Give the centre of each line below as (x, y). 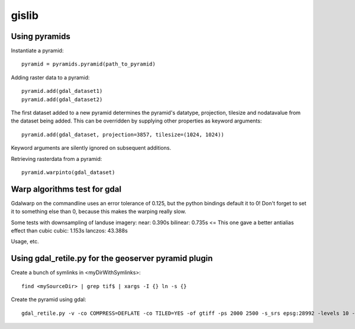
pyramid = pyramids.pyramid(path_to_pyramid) (89, 64)
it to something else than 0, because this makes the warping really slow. (99, 212)
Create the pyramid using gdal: (49, 299)
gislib (25, 15)
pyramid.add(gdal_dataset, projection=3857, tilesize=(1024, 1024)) (123, 134)
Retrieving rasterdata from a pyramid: (57, 159)
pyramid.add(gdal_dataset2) (62, 99)
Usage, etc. (25, 241)
